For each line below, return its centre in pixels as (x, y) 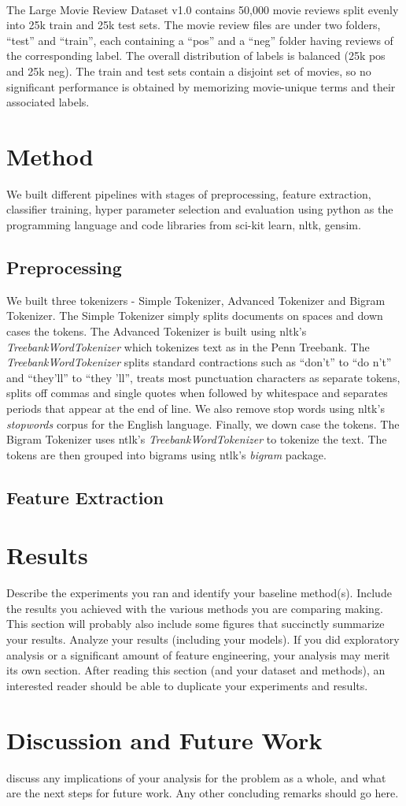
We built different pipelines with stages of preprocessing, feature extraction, (189, 193)
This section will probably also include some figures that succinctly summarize (196, 624)
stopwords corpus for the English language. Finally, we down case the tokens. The (203, 423)
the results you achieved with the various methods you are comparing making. (195, 608)
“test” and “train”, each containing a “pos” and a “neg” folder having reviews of (200, 40)
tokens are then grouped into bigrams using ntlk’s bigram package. (166, 454)
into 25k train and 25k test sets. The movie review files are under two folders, (194, 25)
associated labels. (48, 102)
